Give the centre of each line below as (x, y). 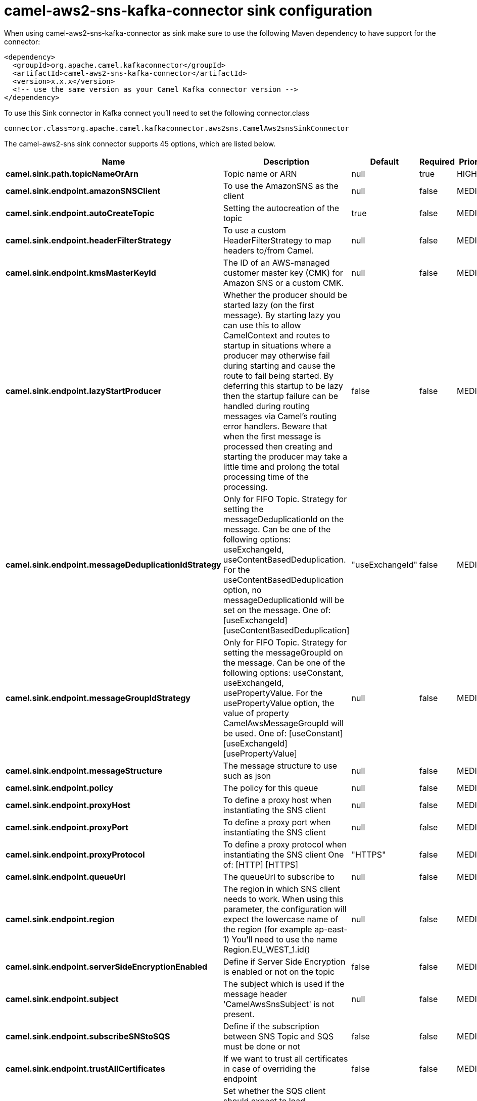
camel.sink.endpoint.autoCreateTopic (80, 213)
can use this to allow (262, 325)
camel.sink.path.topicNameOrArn (72, 173)
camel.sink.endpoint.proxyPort (67, 827)
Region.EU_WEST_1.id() (267, 949)
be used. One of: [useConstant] (283, 733)
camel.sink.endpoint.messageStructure (84, 770)
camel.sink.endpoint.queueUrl (66, 877)
